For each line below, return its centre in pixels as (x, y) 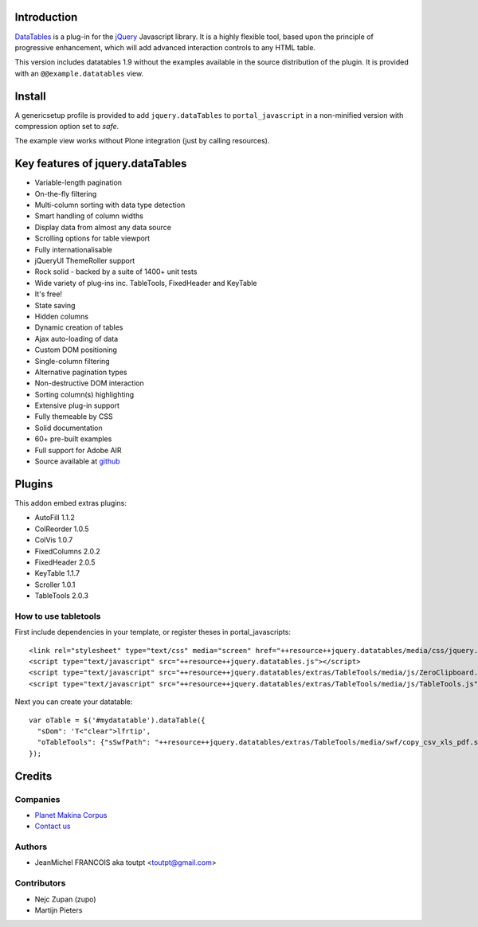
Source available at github (77, 461)
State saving (55, 305)
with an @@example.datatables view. (79, 73)
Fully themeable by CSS (74, 417)
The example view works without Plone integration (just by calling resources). (142, 141)
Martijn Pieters (59, 910)
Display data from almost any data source (103, 227)
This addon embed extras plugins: (71, 503)
